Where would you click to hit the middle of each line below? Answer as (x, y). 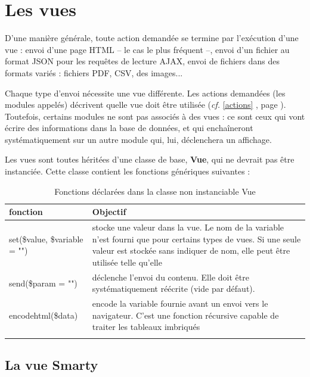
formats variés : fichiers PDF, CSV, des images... (94, 72)
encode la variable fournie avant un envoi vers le (180, 303)
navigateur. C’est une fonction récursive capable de (185, 315)
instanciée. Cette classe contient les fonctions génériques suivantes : (128, 171)
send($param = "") (43, 283)
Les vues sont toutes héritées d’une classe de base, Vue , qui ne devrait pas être (150, 159)
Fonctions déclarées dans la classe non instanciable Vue (155, 191)
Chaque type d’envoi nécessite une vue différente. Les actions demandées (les (145, 93)
